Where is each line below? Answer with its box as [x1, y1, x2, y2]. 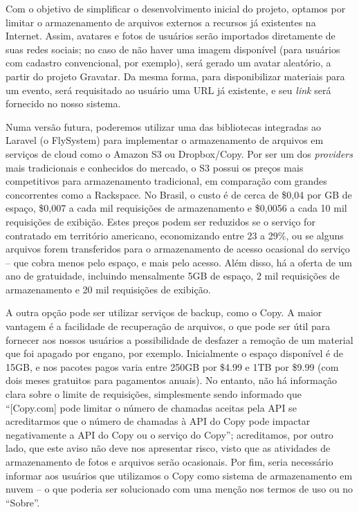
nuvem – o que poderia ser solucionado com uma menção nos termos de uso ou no [6, 482, 353, 496]
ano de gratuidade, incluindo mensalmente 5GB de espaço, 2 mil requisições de [6, 268, 340, 283]
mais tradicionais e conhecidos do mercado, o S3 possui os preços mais [6, 160, 304, 174]
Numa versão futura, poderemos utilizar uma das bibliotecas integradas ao [6, 119, 321, 134]
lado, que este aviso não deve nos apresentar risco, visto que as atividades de [6, 441, 331, 455]
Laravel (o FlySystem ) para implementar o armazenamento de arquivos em [6, 133, 324, 147]
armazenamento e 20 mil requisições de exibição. [6, 282, 211, 296]
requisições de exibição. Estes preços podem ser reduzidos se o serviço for [6, 214, 315, 228]
